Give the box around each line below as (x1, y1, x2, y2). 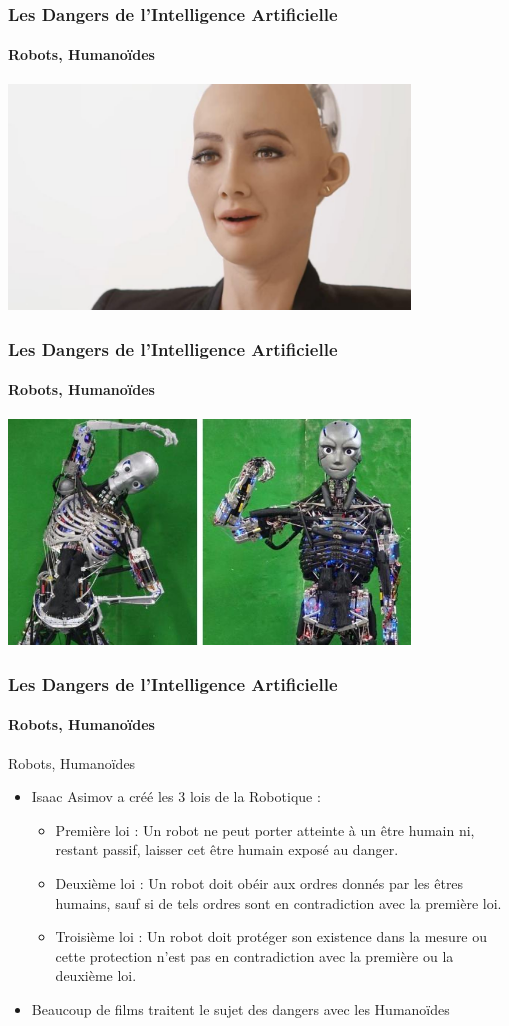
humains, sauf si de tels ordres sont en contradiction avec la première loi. (55, 892, 502, 913)
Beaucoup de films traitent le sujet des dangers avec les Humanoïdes (31, 998, 450, 1019)
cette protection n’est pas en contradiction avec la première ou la (55, 945, 454, 966)
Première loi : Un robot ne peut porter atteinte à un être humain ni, (55, 819, 475, 840)
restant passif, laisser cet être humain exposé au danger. (55, 839, 399, 860)
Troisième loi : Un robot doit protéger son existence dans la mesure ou (55, 926, 488, 947)
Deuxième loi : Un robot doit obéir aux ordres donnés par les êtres (55, 873, 464, 894)
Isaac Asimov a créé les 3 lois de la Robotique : (31, 786, 321, 807)
